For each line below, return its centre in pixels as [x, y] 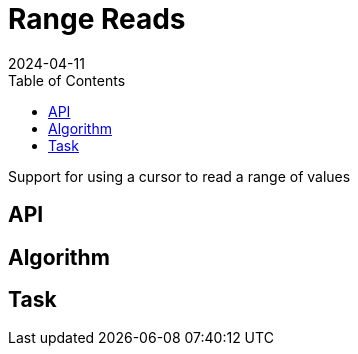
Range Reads [97, 19]
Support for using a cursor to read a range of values [179, 176]
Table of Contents [67, 80]
